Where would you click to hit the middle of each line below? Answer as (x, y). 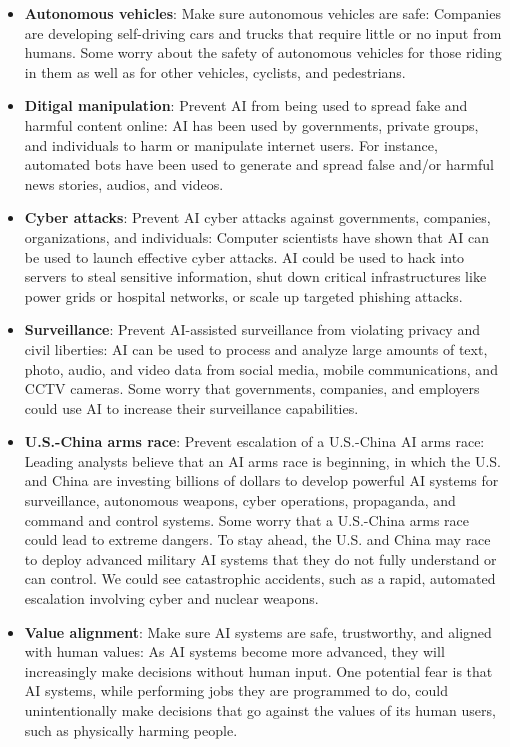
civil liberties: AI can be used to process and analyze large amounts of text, (256, 348)
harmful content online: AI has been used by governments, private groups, (251, 124)
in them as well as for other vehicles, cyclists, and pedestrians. (215, 71)
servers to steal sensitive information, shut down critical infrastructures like (255, 276)
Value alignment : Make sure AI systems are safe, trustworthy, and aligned (258, 631)
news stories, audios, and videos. (124, 183)
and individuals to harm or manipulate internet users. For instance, (231, 144)
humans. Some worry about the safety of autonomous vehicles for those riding (263, 52)
